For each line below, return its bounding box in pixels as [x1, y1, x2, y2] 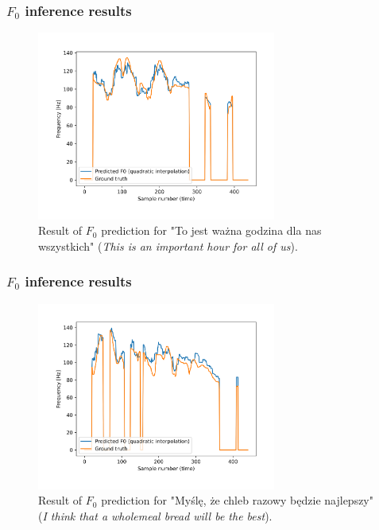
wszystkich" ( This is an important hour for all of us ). [38, 237, 298, 254]
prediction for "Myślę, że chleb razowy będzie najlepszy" [101, 492, 373, 509]
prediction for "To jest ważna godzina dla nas [101, 222, 322, 239]
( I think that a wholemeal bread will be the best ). [38, 508, 273, 524]
